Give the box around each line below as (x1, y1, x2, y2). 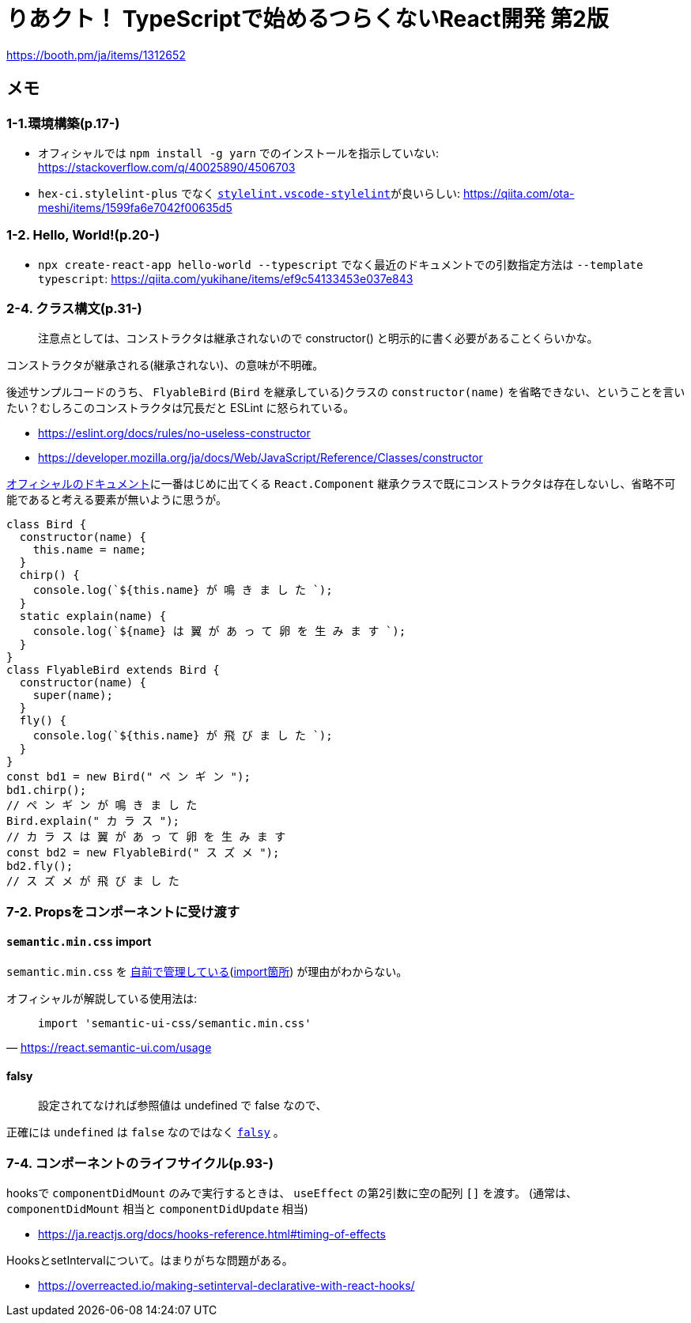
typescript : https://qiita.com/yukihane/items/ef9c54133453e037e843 (38, 271, 413, 285)
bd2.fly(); (6, 860, 74, 873)
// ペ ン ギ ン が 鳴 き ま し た (6, 799, 198, 812)
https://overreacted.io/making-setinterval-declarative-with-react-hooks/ (38, 1279, 415, 1293)
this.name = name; (32, 543, 147, 557)
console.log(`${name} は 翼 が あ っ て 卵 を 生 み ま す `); (32, 625, 406, 638)
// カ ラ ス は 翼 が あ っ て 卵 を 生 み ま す (6, 830, 286, 844)
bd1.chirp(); (6, 784, 87, 797)
